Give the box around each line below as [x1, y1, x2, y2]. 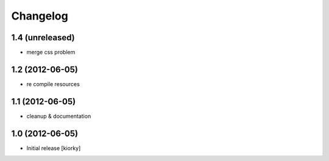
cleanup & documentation [26, 112, 91, 120]
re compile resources [26, 80, 80, 88]
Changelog [11, 9, 68, 23]
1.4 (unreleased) [11, 32, 76, 43]
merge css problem [26, 49, 76, 56]
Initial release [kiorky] [26, 144, 81, 152]
